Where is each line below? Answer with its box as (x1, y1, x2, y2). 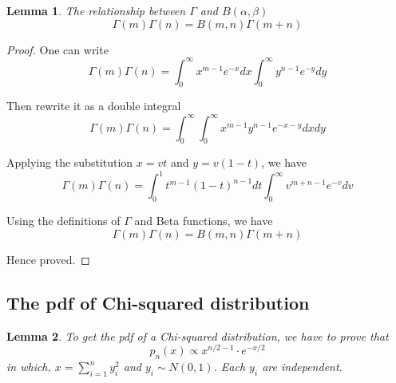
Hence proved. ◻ (6, 251, 90, 267)
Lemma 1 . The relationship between (6, 2, 186, 18)
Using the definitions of (6, 212, 121, 229)
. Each (213, 358, 246, 375)
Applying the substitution (6, 154, 133, 171)
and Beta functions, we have (134, 212, 273, 229)
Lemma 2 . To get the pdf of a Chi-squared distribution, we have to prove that (6, 327, 389, 344)
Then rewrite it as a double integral (6, 97, 181, 114)
